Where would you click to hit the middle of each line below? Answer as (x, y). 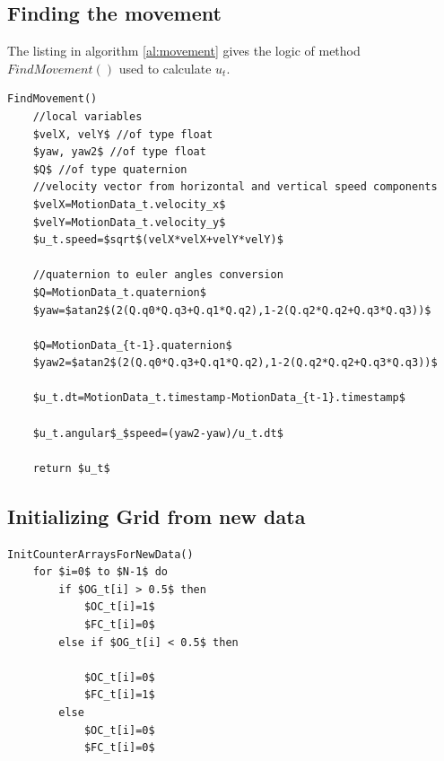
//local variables (87, 116)
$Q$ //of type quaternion (110, 169)
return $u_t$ (71, 468)
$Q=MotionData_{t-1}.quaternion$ (132, 345)
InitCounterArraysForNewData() (100, 554)
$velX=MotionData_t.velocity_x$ (129, 204)
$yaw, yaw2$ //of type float (119, 152)
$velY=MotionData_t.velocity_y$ (129, 222)
